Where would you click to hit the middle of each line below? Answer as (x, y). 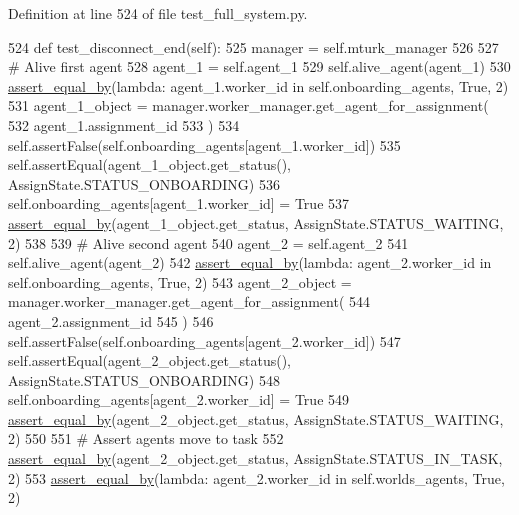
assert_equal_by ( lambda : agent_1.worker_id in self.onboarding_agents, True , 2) (258, 85)
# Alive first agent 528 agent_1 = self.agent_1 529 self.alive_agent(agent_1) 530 (259, 66)
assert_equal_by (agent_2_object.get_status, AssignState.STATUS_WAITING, (256, 418)
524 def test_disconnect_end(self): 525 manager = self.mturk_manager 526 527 (253, 46)
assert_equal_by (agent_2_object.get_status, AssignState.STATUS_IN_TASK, (255, 458)
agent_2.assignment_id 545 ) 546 (111, 320)
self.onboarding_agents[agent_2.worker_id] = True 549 (179, 399)
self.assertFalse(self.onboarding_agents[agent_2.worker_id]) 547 (204, 340)
